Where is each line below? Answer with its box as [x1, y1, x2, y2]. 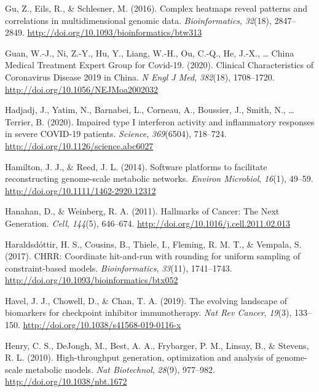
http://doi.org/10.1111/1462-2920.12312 [5, 184, 156, 197]
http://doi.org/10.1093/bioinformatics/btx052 [5, 273, 178, 286]
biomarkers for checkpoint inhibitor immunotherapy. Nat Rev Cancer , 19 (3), [5, 306, 292, 319]
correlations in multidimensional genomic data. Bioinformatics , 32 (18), [5, 14, 272, 26]
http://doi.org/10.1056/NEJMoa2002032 [5, 82, 158, 95]
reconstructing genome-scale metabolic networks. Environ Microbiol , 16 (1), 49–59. [5, 172, 313, 185]
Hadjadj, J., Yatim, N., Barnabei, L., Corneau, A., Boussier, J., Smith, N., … [5, 103, 294, 116]
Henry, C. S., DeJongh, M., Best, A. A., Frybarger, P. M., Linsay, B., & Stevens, [5, 339, 309, 351]
